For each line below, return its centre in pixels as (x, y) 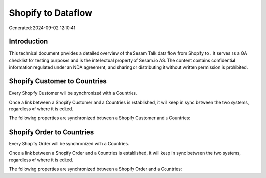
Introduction (29, 42)
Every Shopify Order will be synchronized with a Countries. (69, 144)
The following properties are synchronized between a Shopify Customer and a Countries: (100, 118)
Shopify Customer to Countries (58, 81)
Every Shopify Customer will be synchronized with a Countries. (73, 93)
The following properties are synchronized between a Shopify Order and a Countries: (96, 169)
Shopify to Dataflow (51, 13)
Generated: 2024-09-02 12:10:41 (42, 28)
